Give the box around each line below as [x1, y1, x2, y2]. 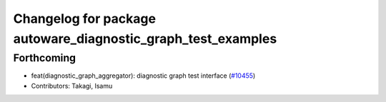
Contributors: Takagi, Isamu [31, 81, 113, 90]
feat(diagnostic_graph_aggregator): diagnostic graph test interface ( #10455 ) [31, 71, 256, 80]
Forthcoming [13, 51, 76, 64]
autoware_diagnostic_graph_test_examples [13, 31, 277, 46]
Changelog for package [13, 11, 157, 26]
